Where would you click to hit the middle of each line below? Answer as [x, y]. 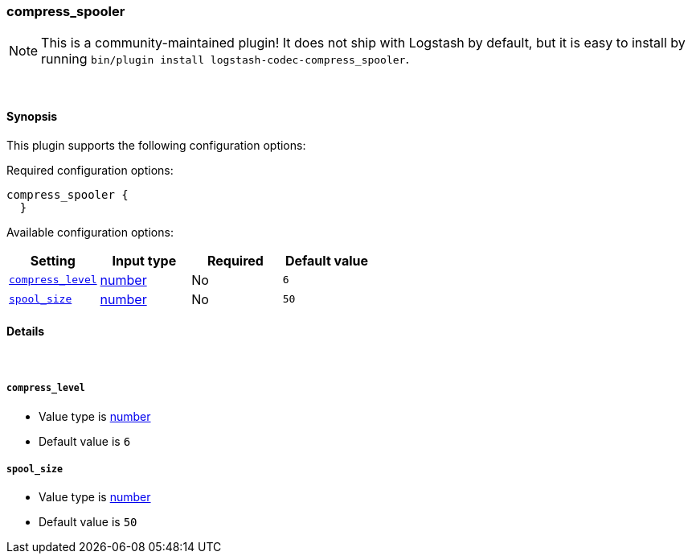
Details [26, 331]
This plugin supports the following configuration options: [156, 145]
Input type [144, 260]
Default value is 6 [85, 441]
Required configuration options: [90, 170]
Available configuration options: [90, 232]
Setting [53, 260]
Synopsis [32, 116]
